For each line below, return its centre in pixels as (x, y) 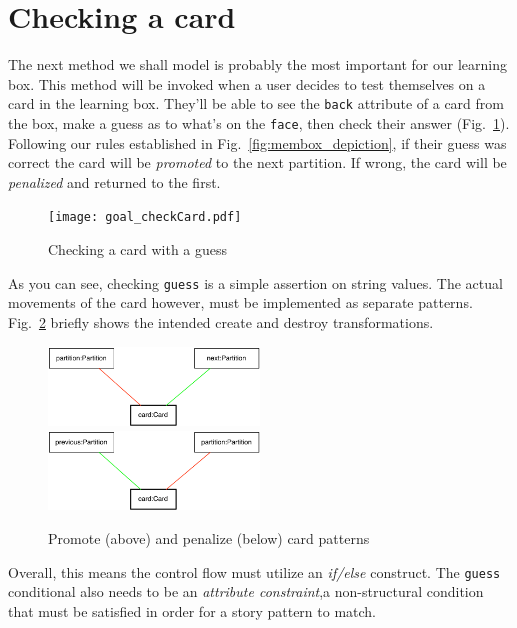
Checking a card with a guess (138, 249)
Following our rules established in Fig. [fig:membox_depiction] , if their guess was (257, 142)
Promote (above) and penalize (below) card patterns (209, 537)
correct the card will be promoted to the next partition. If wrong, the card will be (257, 162)
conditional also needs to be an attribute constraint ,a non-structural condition (246, 591)
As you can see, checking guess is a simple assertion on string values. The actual (255, 282)
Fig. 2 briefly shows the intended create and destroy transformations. (221, 321)
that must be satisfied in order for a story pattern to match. (192, 610)
